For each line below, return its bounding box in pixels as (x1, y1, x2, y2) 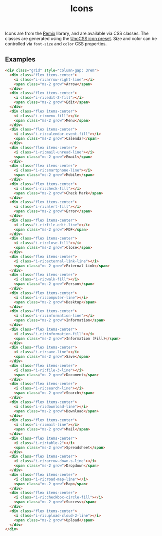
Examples (5, 55, 36, 64)
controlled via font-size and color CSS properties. (5, 41, 107, 47)
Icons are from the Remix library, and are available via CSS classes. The (5, 30, 149, 37)
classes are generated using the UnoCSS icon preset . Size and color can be (5, 36, 157, 42)
